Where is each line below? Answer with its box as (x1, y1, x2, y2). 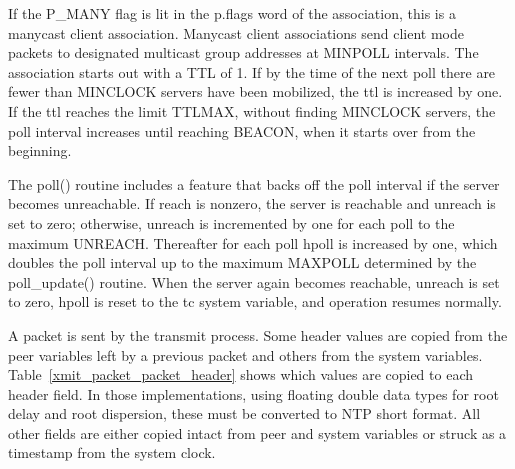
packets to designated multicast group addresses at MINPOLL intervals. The (8, 42, 479, 63)
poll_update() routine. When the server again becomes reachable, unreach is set (8, 271, 500, 292)
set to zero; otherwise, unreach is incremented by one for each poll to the (8, 212, 455, 233)
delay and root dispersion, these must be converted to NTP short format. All (8, 403, 481, 424)
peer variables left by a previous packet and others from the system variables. (8, 344, 483, 365)
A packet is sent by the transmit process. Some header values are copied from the (8, 324, 508, 345)
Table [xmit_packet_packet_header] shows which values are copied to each (8, 364, 474, 385)
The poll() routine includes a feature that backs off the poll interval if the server (8, 173, 500, 194)
